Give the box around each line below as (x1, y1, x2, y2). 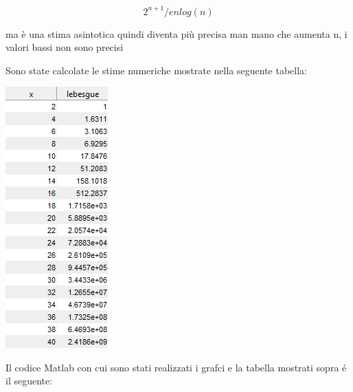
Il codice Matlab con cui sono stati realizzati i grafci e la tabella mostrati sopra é (5, 360, 347, 374)
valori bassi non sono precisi (5, 40, 124, 54)
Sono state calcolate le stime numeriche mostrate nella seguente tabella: (5, 63, 307, 77)
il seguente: (5, 373, 53, 388)
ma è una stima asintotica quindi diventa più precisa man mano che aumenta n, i (5, 26, 348, 41)
